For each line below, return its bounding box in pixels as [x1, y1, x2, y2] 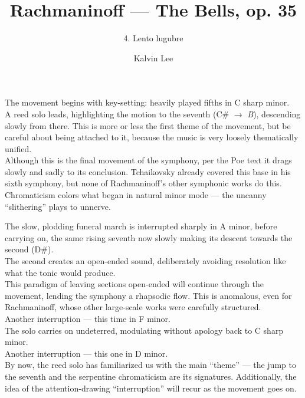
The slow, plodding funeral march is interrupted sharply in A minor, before [5, 220, 277, 232]
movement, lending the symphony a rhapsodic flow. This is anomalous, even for [5, 289, 292, 301]
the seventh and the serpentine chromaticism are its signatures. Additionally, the [5, 370, 297, 382]
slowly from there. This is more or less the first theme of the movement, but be [5, 119, 291, 131]
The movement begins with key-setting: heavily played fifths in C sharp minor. [5, 96, 290, 108]
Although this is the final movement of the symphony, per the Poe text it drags [5, 154, 292, 166]
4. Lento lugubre [123, 32, 183, 44]
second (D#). [5, 243, 54, 255]
